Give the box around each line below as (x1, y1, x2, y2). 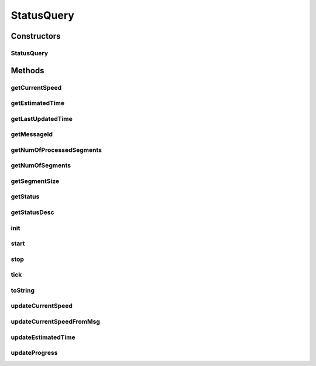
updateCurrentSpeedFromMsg (11, 317, 101, 326)
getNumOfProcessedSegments (11, 145, 102, 154)
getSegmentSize (11, 177, 60, 185)
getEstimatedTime (11, 99, 64, 107)
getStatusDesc (11, 208, 55, 216)
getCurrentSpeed (11, 83, 62, 91)
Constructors (11, 31, 61, 41)
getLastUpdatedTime (11, 114, 73, 123)
